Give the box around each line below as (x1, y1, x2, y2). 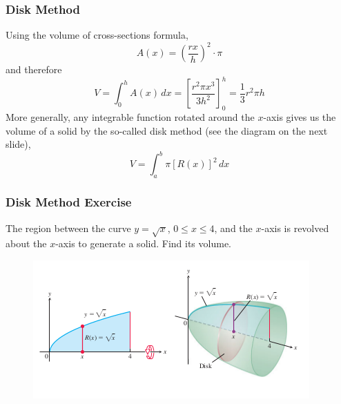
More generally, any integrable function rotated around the (6, 110, 255, 124)
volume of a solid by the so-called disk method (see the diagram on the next (6, 123, 328, 137)
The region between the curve (6, 220, 131, 235)
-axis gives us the (263, 110, 336, 124)
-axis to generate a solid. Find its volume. (55, 236, 231, 251)
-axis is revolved (261, 220, 329, 235)
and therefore (6, 62, 62, 77)
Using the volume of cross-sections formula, (6, 28, 188, 42)
